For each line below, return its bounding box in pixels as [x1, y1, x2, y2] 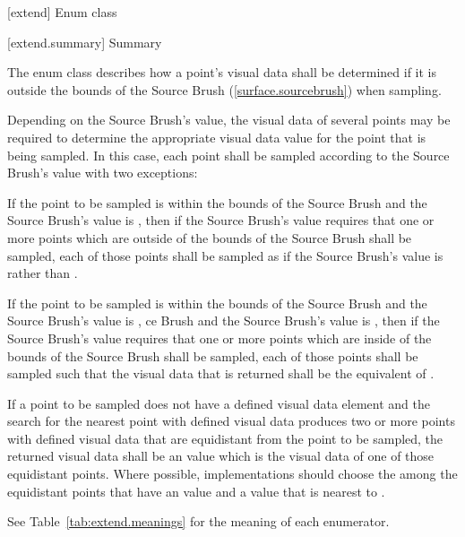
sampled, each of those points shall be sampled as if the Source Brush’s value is [7, 246, 443, 264]
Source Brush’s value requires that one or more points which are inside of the [7, 328, 432, 347]
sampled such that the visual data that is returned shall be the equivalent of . [7, 364, 435, 383]
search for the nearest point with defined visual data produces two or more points [7, 411, 455, 430]
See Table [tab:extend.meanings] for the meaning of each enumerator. [7, 512, 390, 531]
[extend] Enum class [7, 3, 117, 21]
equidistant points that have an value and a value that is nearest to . [7, 481, 385, 500]
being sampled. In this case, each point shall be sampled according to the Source [7, 145, 450, 164]
